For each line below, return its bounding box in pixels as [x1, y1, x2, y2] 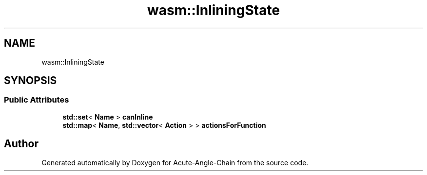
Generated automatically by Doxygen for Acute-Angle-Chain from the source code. [41, 158, 309, 167]
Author [4, 138, 39, 150]
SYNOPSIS [4, 74, 57, 87]
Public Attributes [4, 95, 69, 105]
